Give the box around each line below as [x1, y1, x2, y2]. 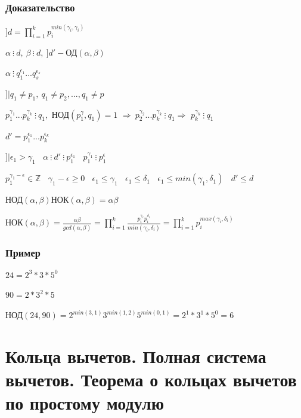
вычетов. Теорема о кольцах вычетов [5, 367, 297, 391]
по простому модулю [5, 390, 165, 415]
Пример [5, 245, 41, 260]
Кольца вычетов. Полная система [5, 343, 266, 368]
